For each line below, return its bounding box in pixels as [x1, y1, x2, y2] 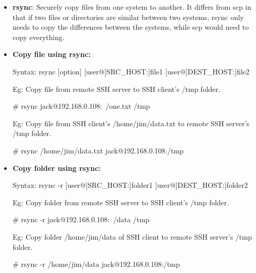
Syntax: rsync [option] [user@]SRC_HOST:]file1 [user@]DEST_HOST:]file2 [12, 66, 250, 76]
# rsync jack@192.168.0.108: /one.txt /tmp [12, 101, 150, 111]
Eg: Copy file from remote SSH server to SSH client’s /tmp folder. [12, 83, 221, 94]
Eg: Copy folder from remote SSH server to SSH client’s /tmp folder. [12, 197, 229, 207]
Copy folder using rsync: [12, 162, 101, 173]
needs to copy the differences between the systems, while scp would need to [12, 22, 249, 32]
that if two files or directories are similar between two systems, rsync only [12, 11, 244, 22]
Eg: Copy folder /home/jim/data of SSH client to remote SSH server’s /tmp [12, 231, 252, 242]
